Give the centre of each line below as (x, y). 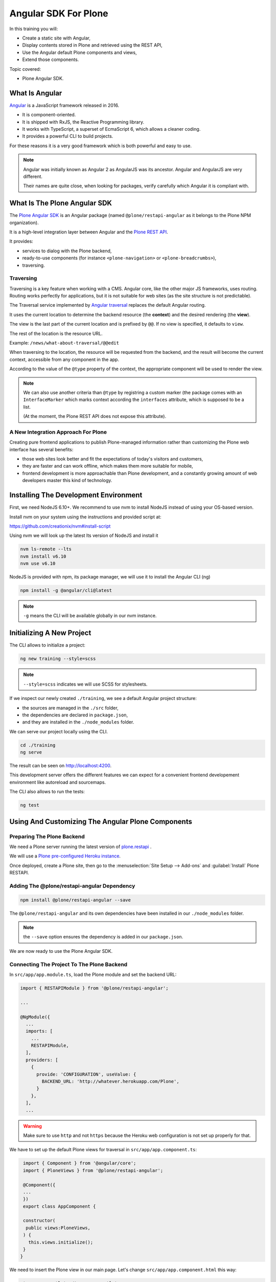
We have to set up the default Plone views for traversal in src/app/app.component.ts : (103, 1150)
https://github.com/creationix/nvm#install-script (60, 526)
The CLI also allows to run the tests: (47, 792)
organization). (24, 223)
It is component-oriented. (49, 115)
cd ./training (38, 745)
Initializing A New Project (50, 633)
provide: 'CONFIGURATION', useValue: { (86, 1074)
